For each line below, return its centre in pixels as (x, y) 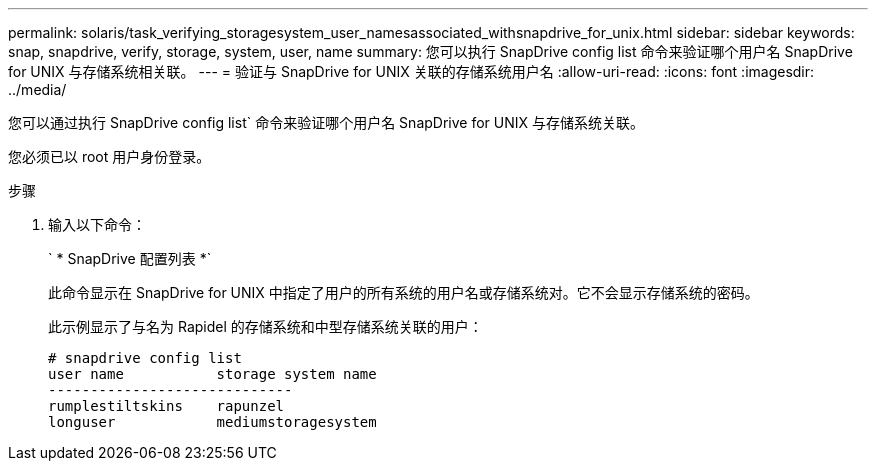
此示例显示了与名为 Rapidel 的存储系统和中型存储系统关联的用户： (265, 326)
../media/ (37, 89)
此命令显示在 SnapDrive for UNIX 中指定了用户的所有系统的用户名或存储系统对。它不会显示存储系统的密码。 (403, 292)
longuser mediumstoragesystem (212, 422)
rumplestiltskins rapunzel (166, 406)
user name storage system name (212, 374)
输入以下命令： (97, 224)
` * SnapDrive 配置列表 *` (130, 258)
